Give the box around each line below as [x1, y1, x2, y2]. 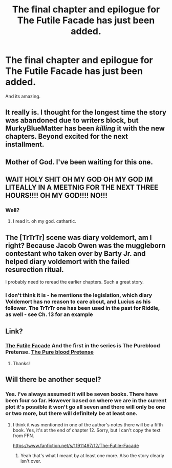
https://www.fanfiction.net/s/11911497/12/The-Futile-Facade [12, 442, 139, 448]
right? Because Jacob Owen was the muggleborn [5, 241, 166, 250]
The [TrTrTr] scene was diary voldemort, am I [5, 233, 152, 242]
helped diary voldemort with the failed [5, 257, 130, 266]
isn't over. [20, 458, 41, 464]
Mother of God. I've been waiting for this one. [5, 158, 154, 166]
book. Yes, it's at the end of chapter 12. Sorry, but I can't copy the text [12, 427, 161, 433]
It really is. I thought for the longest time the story [5, 108, 166, 117]
